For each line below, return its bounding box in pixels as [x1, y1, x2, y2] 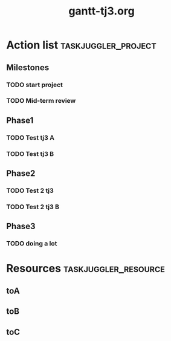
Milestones [6, 62, 50, 73]
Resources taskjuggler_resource [6, 262, 165, 276]
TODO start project [6, 80, 63, 89]
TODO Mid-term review [6, 97, 76, 105]
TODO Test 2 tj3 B [6, 203, 59, 211]
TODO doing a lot [6, 239, 57, 248]
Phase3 [6, 221, 36, 232]
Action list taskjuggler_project [6, 38, 156, 52]
